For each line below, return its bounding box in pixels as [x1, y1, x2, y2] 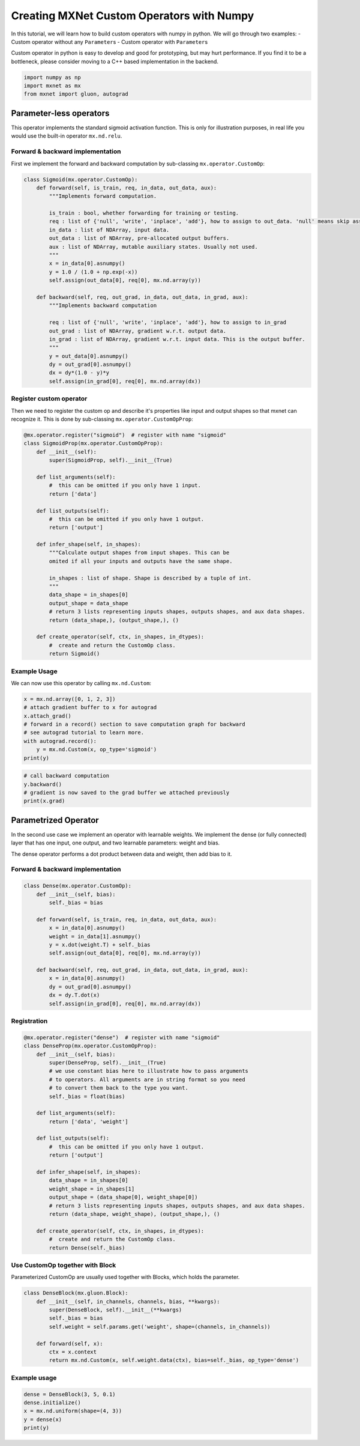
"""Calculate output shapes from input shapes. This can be [49, 549, 230, 556]
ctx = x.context [49, 1349, 97, 1355]
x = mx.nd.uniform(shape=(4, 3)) [23, 1408, 122, 1415]
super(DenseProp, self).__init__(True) [49, 1059, 166, 1066]
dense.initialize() [23, 1399, 81, 1406]
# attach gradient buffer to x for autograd [23, 704, 157, 711]
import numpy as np [23, 74, 81, 81]
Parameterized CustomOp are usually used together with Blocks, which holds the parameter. [11, 1274, 240, 1281]
